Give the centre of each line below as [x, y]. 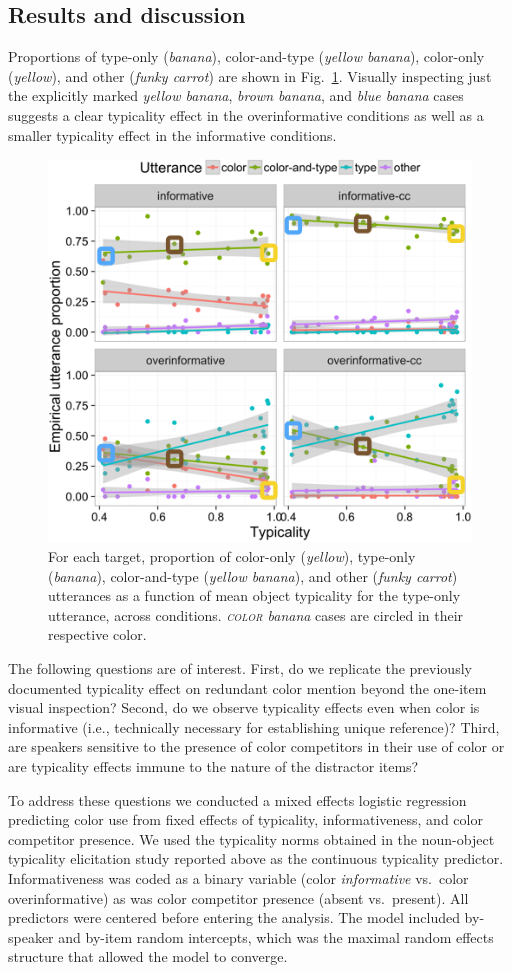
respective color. [97, 634]
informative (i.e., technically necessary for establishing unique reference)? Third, [254, 726]
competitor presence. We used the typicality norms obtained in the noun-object [251, 838]
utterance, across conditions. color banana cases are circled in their [256, 614]
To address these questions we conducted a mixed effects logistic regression [237, 799]
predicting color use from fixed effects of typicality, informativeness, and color [245, 819]
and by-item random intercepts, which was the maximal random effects [276, 936]
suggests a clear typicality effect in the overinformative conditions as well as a [246, 114]
